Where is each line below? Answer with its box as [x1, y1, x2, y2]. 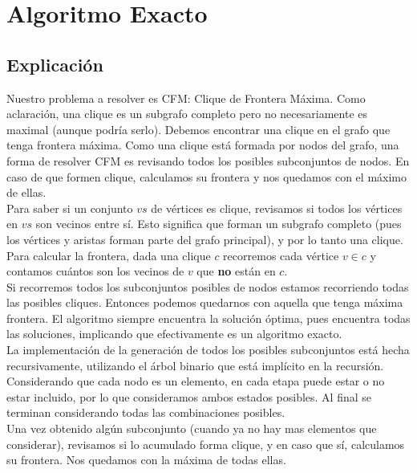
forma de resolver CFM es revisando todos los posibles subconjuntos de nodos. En [6, 152, 410, 169]
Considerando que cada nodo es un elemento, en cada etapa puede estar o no [6, 373, 385, 389]
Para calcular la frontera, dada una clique [6, 247, 211, 263]
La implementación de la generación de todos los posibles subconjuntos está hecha [6, 341, 410, 358]
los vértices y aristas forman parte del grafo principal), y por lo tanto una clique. [6, 230, 403, 247]
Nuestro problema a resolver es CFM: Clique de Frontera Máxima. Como [6, 89, 366, 106]
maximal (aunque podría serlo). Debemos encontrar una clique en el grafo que [6, 120, 391, 137]
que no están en [196, 263, 276, 279]
